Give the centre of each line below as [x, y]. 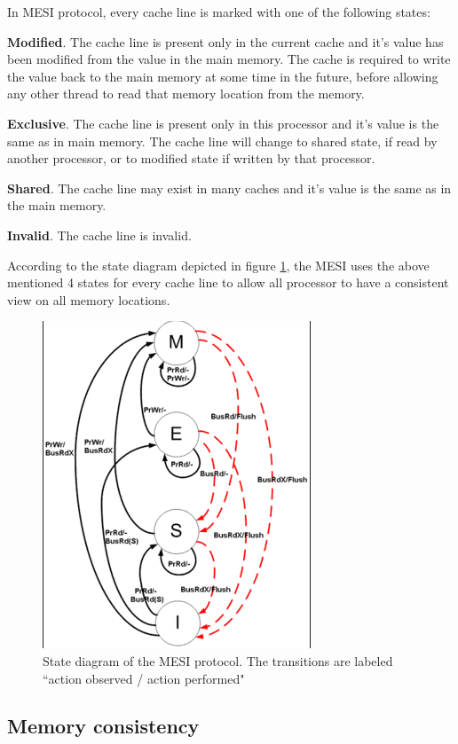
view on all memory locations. [89, 299]
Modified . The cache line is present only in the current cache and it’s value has [225, 41]
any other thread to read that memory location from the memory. [186, 94]
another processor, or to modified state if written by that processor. [191, 158]
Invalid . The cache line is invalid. [99, 235]
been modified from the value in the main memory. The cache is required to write [229, 59]
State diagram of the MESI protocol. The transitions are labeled [218, 660]
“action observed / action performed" [144, 678]
